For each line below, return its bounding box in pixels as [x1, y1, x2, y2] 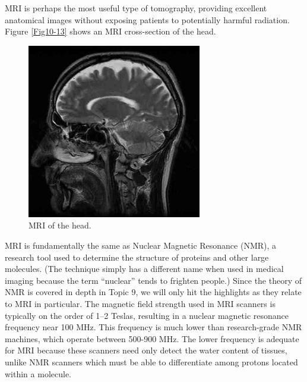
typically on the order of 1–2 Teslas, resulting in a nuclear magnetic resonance [5, 309, 289, 321]
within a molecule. [5, 367, 71, 380]
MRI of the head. [29, 219, 91, 231]
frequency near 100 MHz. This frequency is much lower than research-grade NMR [5, 321, 302, 333]
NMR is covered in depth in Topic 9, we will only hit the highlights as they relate [5, 286, 302, 298]
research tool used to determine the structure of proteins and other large [5, 251, 269, 263]
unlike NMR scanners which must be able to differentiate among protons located [5, 355, 298, 368]
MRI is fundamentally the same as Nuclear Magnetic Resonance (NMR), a [5, 239, 277, 251]
